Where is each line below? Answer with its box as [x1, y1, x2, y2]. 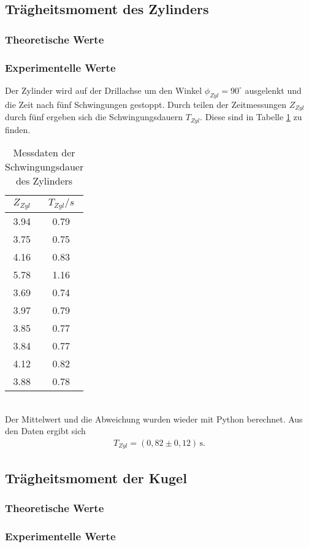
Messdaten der [13, 145, 75, 160]
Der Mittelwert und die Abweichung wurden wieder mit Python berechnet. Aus [5, 412, 303, 425]
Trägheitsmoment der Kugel [5, 468, 187, 487]
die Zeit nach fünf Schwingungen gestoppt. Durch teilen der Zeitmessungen [5, 98, 287, 110]
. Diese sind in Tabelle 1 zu [200, 110, 302, 123]
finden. [5, 123, 31, 136]
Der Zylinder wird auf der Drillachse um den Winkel [5, 83, 202, 96]
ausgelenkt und [245, 83, 302, 96]
